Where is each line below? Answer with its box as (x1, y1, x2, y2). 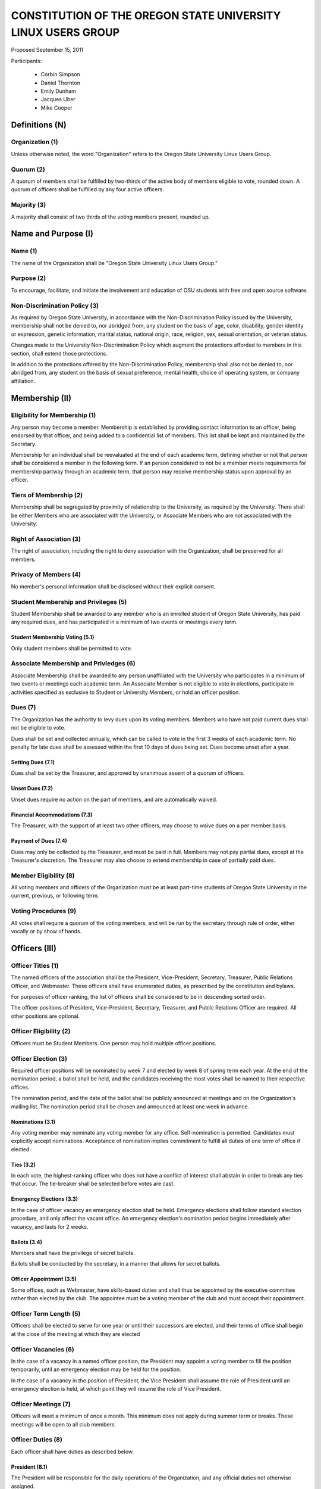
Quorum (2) (11, 165, 46, 173)
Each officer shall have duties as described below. (11, 1448, 134, 1455)
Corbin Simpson (40, 71, 80, 78)
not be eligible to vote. (11, 724, 66, 731)
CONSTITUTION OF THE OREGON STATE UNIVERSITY (11, 9, 281, 22)
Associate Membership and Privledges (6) (11, 659, 136, 668)
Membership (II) (11, 393, 71, 403)
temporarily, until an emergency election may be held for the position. (11, 1366, 181, 1373)
